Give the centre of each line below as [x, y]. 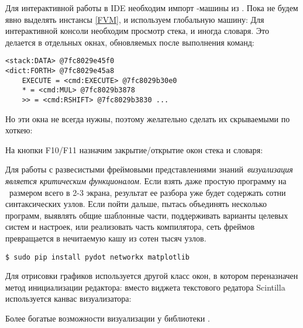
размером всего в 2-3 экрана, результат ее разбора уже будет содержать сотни [147, 192]
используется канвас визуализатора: [68, 298]
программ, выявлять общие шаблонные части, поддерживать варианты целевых [147, 215]
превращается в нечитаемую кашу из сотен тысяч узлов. [106, 238]
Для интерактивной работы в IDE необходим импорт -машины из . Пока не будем [152, 8]
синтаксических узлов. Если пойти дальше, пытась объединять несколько [136, 204]
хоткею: [19, 130]
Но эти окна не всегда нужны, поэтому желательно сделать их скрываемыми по [148, 118]
